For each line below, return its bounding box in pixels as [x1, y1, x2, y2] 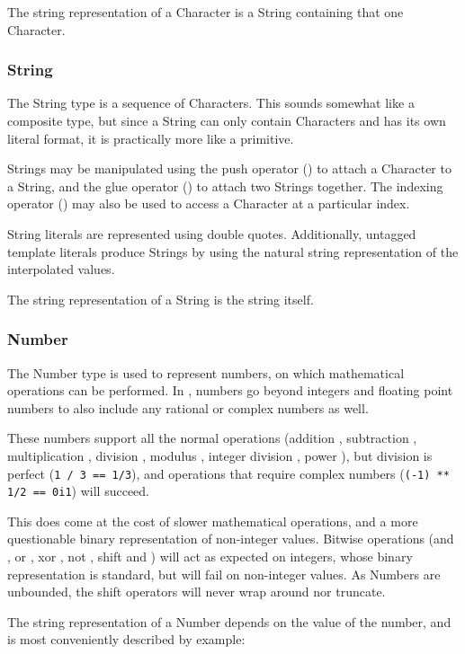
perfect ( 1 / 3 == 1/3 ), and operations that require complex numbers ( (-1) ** [7, 464, 450, 482]
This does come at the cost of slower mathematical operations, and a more [7, 511, 418, 530]
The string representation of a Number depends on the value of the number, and [7, 612, 452, 631]
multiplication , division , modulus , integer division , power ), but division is [7, 446, 433, 464]
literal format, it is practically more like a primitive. [7, 128, 294, 147]
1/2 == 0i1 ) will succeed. [7, 482, 149, 500]
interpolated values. [7, 260, 115, 278]
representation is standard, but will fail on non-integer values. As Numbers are [7, 564, 441, 583]
